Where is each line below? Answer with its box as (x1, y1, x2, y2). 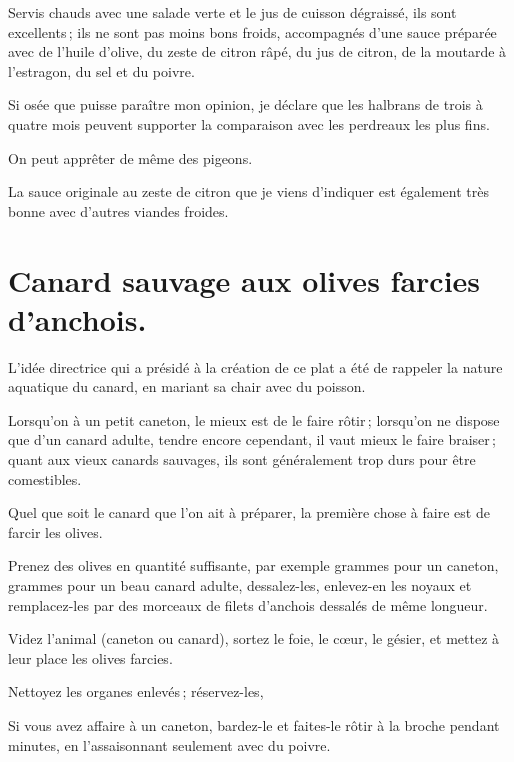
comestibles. (8, 468, 82, 489)
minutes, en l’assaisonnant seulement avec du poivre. (8, 734, 331, 755)
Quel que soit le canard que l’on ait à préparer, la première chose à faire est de (8, 502, 490, 523)
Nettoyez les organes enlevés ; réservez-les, (8, 681, 264, 702)
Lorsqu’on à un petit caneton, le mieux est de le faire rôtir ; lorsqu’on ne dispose (8, 409, 500, 430)
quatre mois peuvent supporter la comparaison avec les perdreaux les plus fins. (8, 113, 490, 134)
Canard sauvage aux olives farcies (8, 259, 481, 300)
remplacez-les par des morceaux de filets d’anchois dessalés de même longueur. (8, 594, 488, 615)
